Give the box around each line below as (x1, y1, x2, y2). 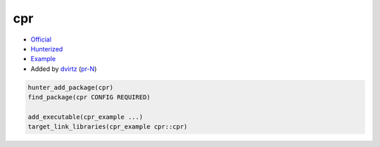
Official (30, 35, 52, 44)
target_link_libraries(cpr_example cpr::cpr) (27, 123, 188, 131)
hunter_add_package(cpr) (27, 83, 114, 91)
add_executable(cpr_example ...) (27, 113, 144, 121)
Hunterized (30, 44, 63, 53)
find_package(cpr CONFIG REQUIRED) (27, 94, 151, 101)
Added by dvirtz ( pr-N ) (30, 64, 97, 73)
